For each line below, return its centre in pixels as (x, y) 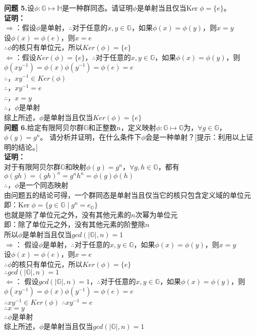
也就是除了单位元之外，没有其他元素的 (68, 214)
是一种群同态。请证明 (98, 8)
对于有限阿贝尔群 (32, 166)
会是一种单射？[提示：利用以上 (196, 137)
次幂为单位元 (156, 214)
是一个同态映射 (44, 185)
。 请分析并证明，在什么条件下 (91, 137)
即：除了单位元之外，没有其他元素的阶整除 (75, 224)
